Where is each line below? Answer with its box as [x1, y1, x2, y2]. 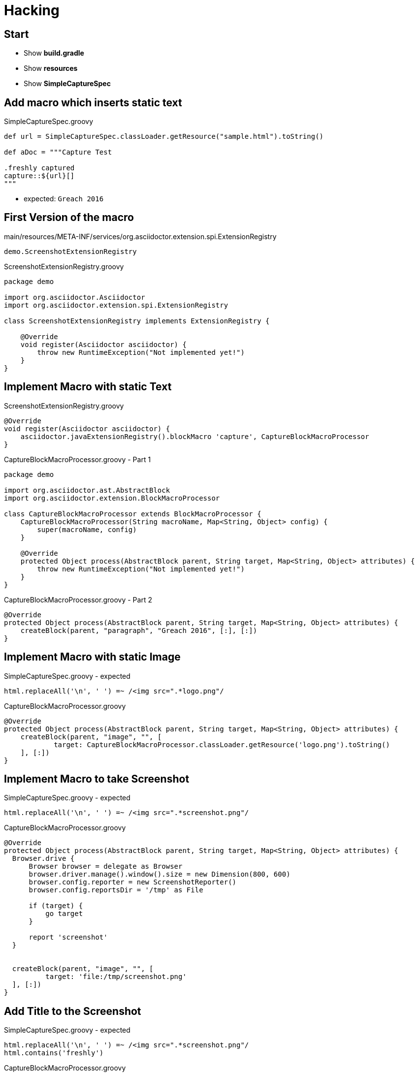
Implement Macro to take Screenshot [4, 772, 190, 785]
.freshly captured [4, 164, 75, 172]
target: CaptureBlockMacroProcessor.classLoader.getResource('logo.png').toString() [54, 740, 390, 749]
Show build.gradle [24, 49, 84, 58]
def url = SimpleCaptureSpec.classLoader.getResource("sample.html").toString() [4, 132, 324, 141]
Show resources [24, 64, 78, 73]
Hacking [4, 2, 60, 19]
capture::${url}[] [4, 172, 75, 180]
